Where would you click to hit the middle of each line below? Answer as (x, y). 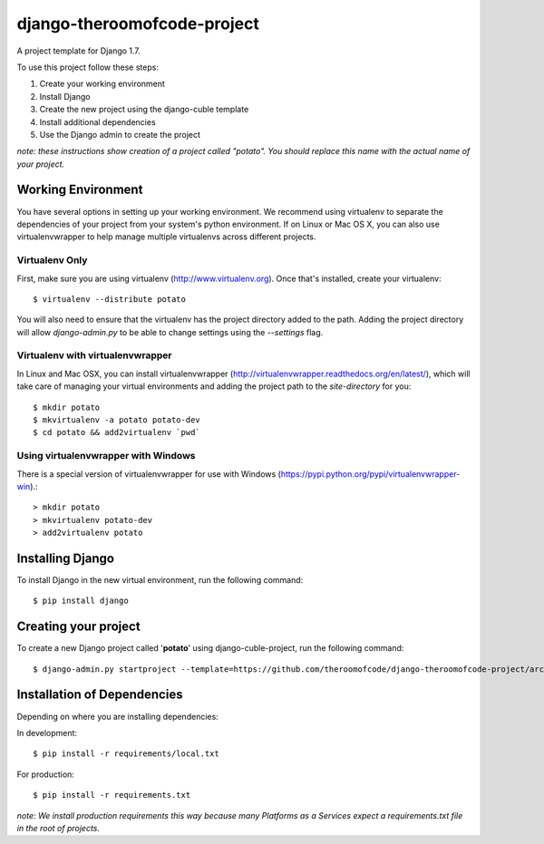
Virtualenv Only (52, 260)
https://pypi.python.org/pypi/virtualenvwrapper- (370, 474)
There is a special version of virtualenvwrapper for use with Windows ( (149, 474)
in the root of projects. (58, 828)
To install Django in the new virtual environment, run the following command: (160, 579)
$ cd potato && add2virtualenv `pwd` (117, 432)
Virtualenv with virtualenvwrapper (94, 355)
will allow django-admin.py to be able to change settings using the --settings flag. (170, 332)
